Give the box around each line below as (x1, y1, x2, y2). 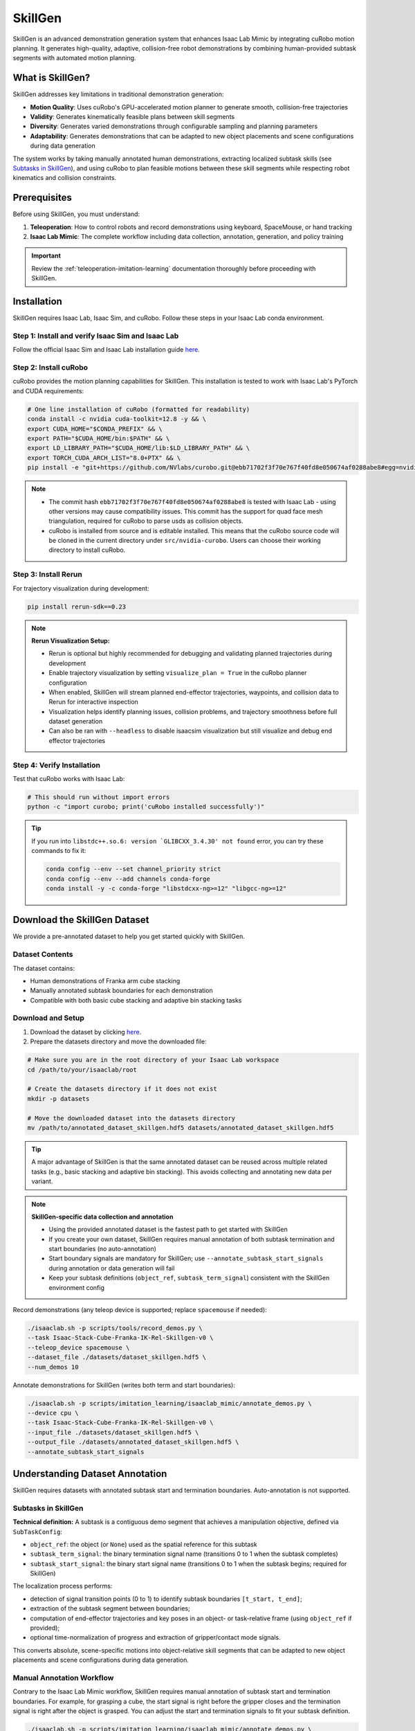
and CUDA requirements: (12, 386, 84, 395)
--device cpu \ (27, 1409, 79, 1417)
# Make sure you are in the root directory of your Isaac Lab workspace (27, 1056, 279, 1064)
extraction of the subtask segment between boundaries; (30, 1604, 190, 1613)
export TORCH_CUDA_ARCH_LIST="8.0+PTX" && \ (27, 454, 181, 462)
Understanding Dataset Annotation (12, 1468, 167, 1480)
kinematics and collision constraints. (12, 174, 117, 182)
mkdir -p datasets (27, 1095, 90, 1102)
